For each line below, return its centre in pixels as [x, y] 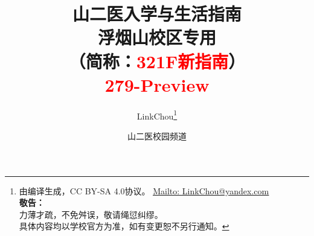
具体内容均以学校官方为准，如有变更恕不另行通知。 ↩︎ [124, 226]
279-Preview [157, 84]
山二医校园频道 [157, 136]
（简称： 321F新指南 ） [157, 61]
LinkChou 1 [157, 115]
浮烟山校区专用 [157, 37]
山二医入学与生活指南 [157, 14]
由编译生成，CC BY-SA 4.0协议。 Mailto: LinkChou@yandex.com [144, 190]
